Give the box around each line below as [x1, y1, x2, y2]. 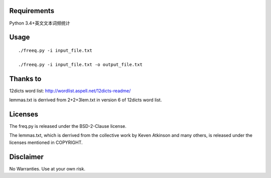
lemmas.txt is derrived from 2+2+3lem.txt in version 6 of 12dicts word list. [9, 97, 162, 103]
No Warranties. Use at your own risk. [9, 165, 85, 171]
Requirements [9, 7, 55, 15]
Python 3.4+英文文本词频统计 [9, 20, 70, 26]
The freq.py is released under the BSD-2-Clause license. [9, 123, 126, 129]
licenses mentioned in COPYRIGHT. [9, 139, 83, 145]
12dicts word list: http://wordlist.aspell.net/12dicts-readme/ [9, 88, 131, 94]
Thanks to [9, 74, 42, 83]
